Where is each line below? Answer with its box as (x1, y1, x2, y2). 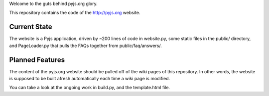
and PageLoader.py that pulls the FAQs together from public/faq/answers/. (9, 43, 162, 48)
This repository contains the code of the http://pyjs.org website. (9, 10, 140, 16)
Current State (9, 23, 52, 31)
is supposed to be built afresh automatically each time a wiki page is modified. (9, 75, 170, 81)
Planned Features (9, 55, 65, 64)
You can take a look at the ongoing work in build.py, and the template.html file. (9, 85, 170, 91)
